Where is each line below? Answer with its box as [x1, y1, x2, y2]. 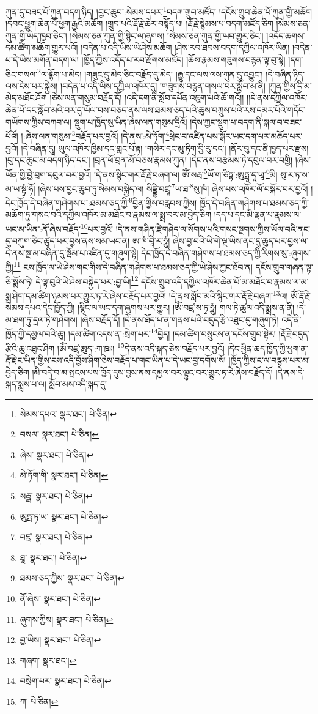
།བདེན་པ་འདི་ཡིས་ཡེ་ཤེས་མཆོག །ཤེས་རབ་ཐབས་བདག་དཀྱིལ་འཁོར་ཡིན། [81, 41, 290, 54]
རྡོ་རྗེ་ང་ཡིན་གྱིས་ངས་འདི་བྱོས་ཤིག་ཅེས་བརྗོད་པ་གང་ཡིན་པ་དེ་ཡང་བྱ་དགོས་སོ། [5, 353, 226, 366]
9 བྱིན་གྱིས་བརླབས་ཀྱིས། [129, 195, 197, 209]
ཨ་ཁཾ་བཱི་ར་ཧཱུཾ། [132, 234, 170, 247]
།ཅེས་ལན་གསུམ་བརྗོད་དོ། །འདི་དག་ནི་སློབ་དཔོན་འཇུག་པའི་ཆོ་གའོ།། [49, 91, 244, 104]
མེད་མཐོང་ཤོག [5, 91, 47, 104]
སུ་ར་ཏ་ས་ [280, 168, 309, 180]
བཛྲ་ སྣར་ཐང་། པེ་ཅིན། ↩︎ [20, 530, 93, 543]
